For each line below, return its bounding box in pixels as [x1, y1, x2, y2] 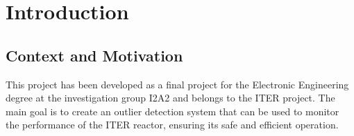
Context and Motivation [6, 44, 183, 66]
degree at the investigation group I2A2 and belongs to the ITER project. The [6, 90, 335, 105]
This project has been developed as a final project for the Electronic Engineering [6, 77, 349, 91]
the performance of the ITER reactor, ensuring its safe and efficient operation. [6, 117, 339, 132]
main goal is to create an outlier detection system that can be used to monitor [6, 104, 339, 118]
